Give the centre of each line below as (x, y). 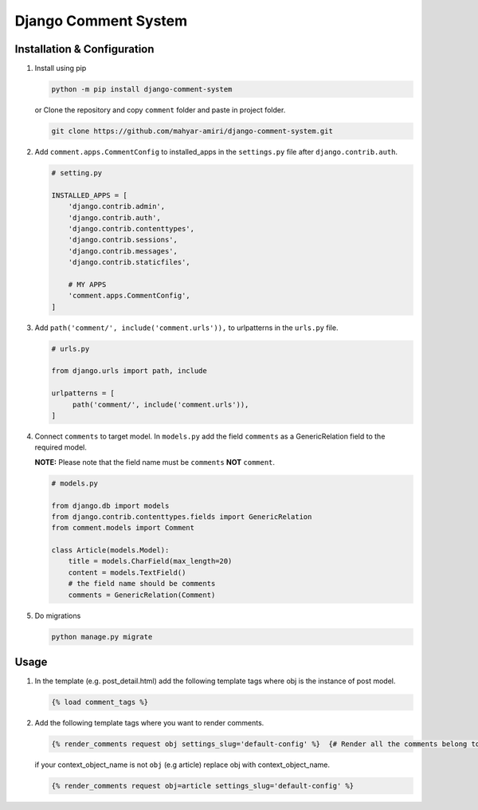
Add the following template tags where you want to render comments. (149, 723)
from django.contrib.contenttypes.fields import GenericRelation (182, 517)
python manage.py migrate (102, 637)
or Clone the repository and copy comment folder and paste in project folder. (160, 110)
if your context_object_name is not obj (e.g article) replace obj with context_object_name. (182, 765)
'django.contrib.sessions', (123, 240)
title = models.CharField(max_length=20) (150, 561)
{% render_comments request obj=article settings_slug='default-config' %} (203, 786)
